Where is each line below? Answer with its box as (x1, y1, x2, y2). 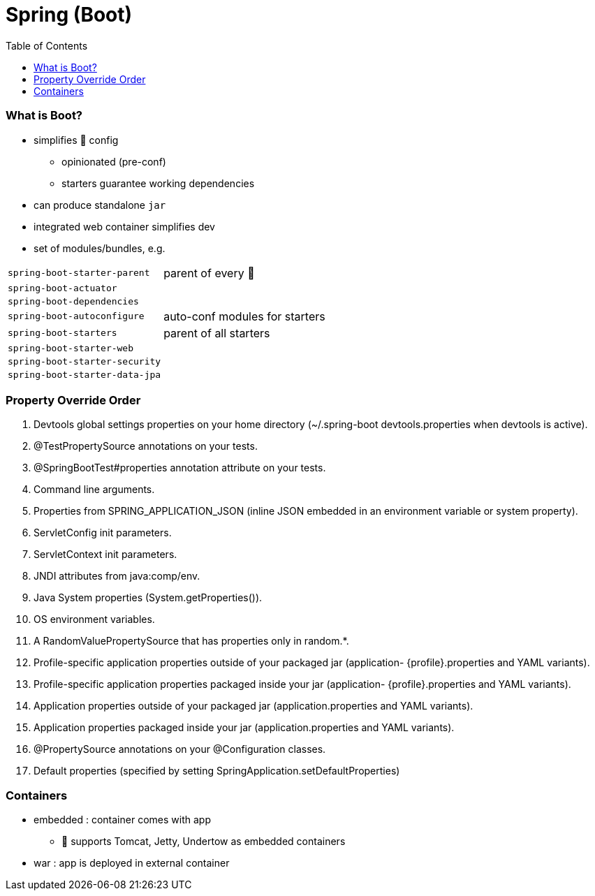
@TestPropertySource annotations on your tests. (34, 440, 258, 453)
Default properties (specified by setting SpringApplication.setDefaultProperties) (34, 765, 400, 777)
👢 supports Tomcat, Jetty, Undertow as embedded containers (61, 835, 346, 847)
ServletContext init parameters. (34, 548, 177, 561)
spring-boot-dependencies (8, 295, 139, 307)
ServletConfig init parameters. (34, 527, 172, 539)
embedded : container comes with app (34, 814, 211, 825)
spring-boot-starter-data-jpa (8, 369, 161, 380)
